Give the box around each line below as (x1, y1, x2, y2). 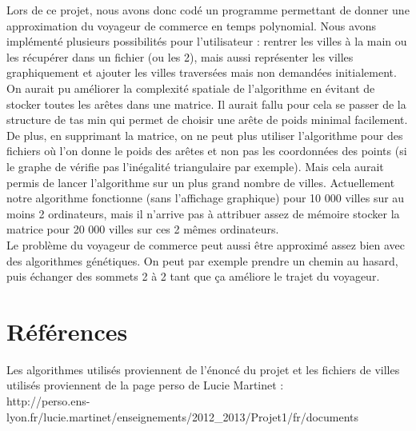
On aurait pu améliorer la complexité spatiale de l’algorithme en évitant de (6, 79, 375, 96)
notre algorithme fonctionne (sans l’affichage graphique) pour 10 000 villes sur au (6, 190, 405, 206)
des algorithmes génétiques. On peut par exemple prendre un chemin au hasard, (6, 252, 398, 269)
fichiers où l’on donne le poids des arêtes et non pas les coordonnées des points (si (6, 142, 407, 159)
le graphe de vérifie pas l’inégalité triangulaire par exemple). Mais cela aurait (6, 158, 384, 174)
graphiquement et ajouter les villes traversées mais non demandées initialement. (6, 64, 397, 81)
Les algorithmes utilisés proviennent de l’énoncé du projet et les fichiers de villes (6, 361, 400, 377)
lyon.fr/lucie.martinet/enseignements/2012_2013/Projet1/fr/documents (6, 408, 359, 425)
